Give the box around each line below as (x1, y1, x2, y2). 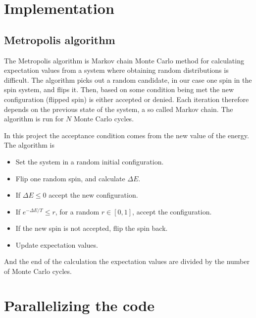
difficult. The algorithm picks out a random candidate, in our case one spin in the (4, 74, 252, 85)
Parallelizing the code (4, 295, 154, 315)
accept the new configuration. (49, 190, 138, 200)
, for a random (55, 206, 100, 216)
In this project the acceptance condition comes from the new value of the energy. (4, 130, 249, 140)
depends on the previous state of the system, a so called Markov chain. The (4, 104, 233, 114)
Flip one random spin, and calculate (15, 173, 125, 183)
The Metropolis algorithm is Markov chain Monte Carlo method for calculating (4, 55, 244, 65)
